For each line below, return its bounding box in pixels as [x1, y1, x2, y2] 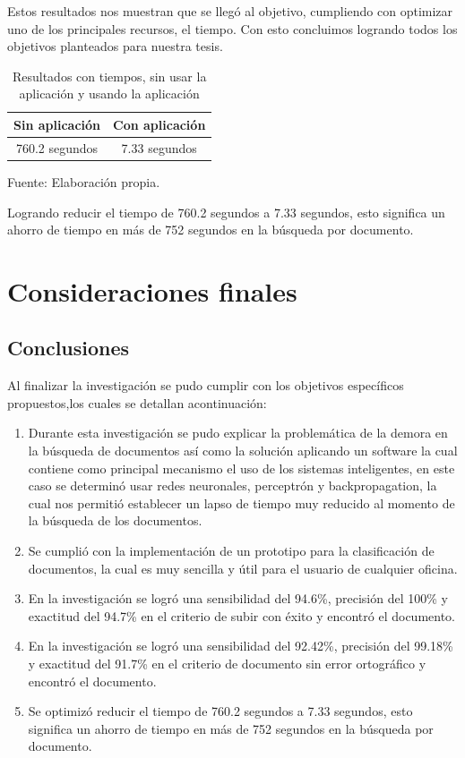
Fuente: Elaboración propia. [7, 172, 160, 191]
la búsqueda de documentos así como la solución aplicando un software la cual [28, 441, 458, 460]
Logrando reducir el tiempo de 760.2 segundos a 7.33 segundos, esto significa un [7, 202, 445, 221]
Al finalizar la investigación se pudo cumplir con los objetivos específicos [7, 376, 404, 395]
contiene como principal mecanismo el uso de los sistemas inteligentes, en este [28, 458, 455, 477]
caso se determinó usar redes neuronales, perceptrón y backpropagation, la [28, 476, 437, 495]
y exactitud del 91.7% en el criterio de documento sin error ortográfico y [28, 653, 426, 672]
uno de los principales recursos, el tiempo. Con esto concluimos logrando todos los [7, 19, 458, 38]
